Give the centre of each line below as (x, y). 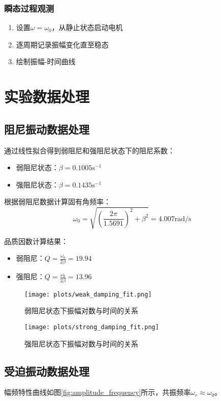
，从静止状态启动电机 (87, 27)
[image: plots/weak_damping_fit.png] (88, 294)
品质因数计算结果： (36, 241)
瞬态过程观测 (29, 8)
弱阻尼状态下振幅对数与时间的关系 (81, 311)
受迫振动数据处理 (47, 371)
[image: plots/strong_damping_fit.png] (92, 327)
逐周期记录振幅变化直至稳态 (62, 44)
